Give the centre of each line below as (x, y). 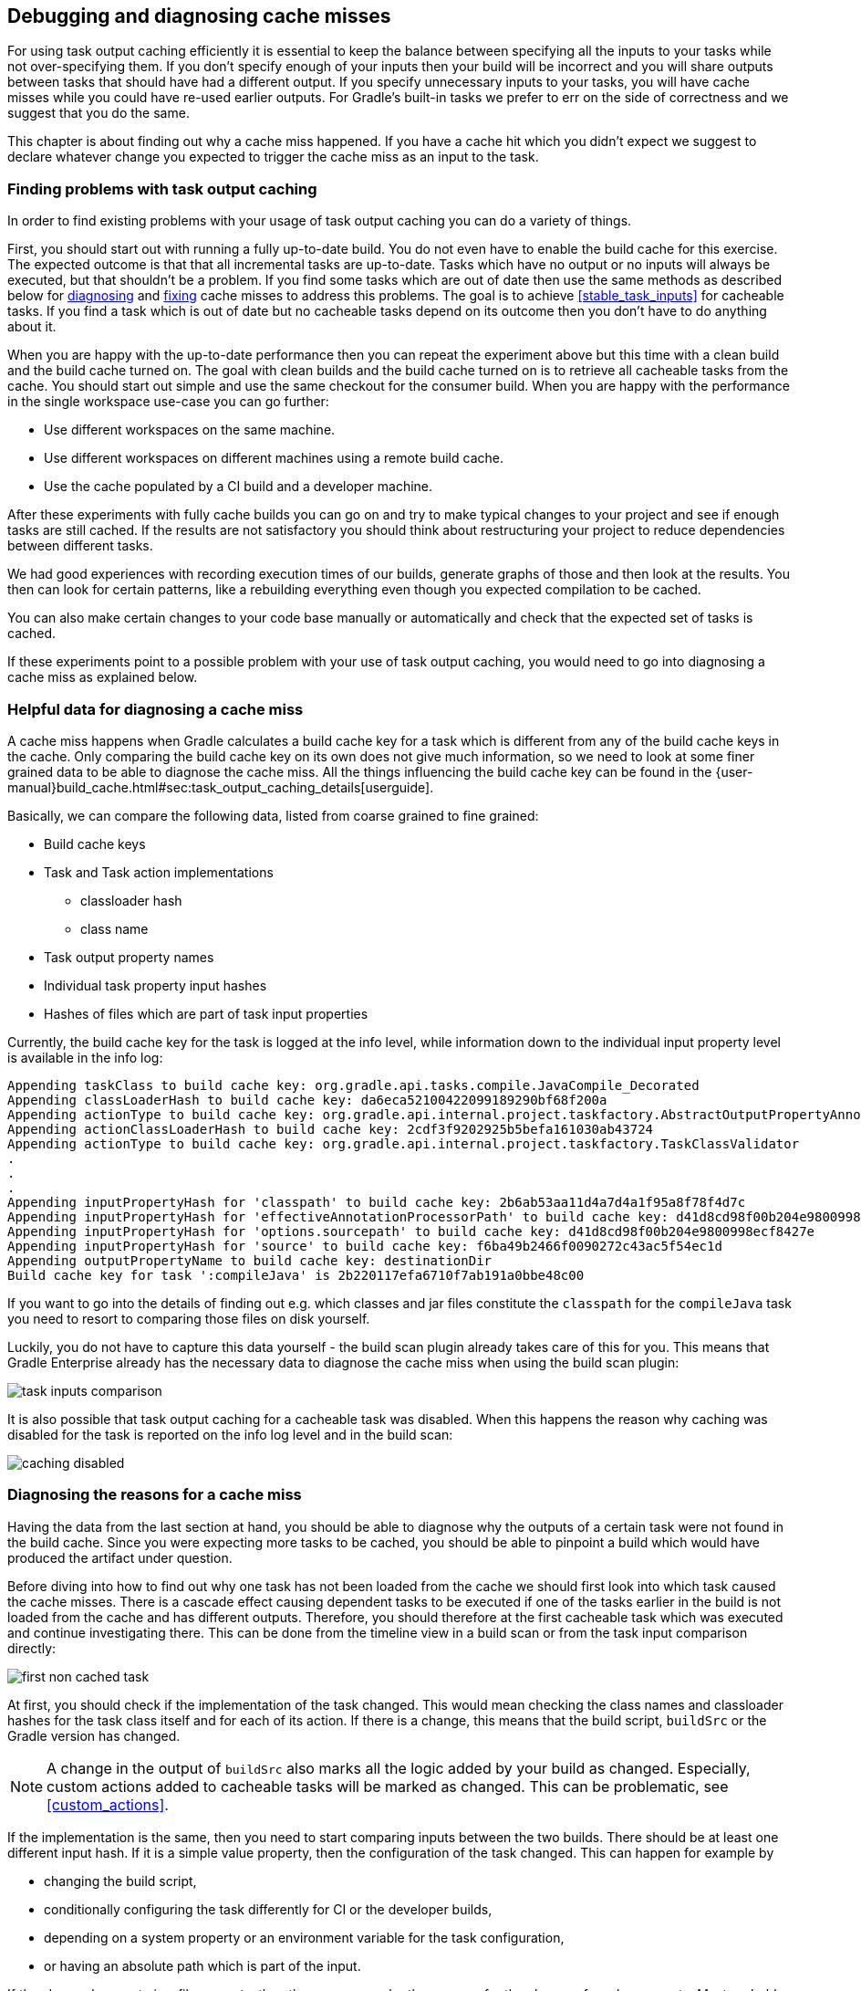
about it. (32, 327)
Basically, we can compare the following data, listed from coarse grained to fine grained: (273, 815)
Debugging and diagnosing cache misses (199, 16)
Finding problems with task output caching (162, 189)
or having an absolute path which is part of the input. (202, 1965)
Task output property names (129, 957)
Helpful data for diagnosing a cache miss (156, 709)
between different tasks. (80, 546)
